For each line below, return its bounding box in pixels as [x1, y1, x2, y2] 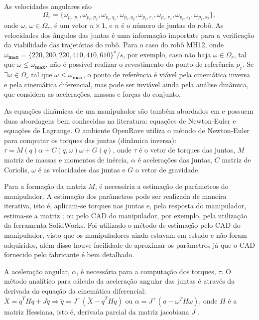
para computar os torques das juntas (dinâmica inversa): [4, 135, 176, 145]
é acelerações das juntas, [137, 154, 212, 164]
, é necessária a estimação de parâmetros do [95, 181, 229, 191]
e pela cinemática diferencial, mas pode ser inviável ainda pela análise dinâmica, [4, 79, 249, 89]
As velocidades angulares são [4, 1, 92, 11]
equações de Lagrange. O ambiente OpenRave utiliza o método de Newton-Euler [4, 125, 250, 136]
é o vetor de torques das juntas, [139, 145, 236, 155]
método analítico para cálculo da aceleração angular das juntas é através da [4, 276, 235, 286]
